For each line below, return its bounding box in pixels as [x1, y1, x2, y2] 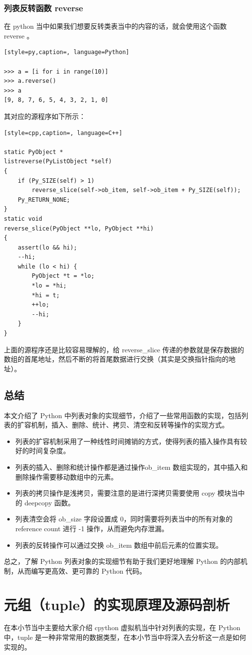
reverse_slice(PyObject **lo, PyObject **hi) [4, 225, 154, 232]
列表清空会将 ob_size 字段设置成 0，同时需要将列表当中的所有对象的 [15, 514, 233, 524]
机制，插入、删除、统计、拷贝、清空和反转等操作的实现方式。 [31, 420, 229, 430]
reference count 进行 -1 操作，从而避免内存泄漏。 [15, 523, 169, 533]
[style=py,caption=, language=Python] [4, 49, 129, 56]
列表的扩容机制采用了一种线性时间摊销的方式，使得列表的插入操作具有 [15, 436, 240, 446]
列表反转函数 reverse [4, 1, 83, 14]
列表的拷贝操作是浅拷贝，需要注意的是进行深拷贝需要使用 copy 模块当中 [15, 488, 245, 498]
